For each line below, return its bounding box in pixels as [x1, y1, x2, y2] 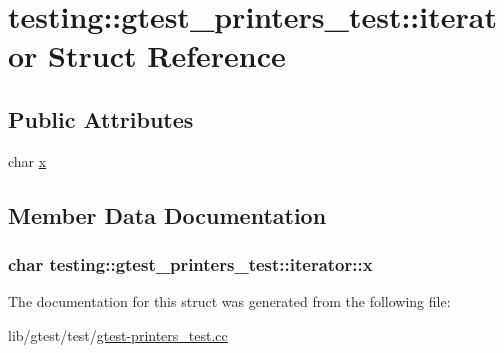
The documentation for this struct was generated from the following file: [8, 291, 451, 312]
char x [8, 150, 47, 171]
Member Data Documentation [8, 199, 327, 230]
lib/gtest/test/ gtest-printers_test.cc [8, 324, 228, 345]
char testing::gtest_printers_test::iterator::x [8, 252, 373, 277]
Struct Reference [48, 35, 286, 76]
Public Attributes [8, 103, 194, 134]
